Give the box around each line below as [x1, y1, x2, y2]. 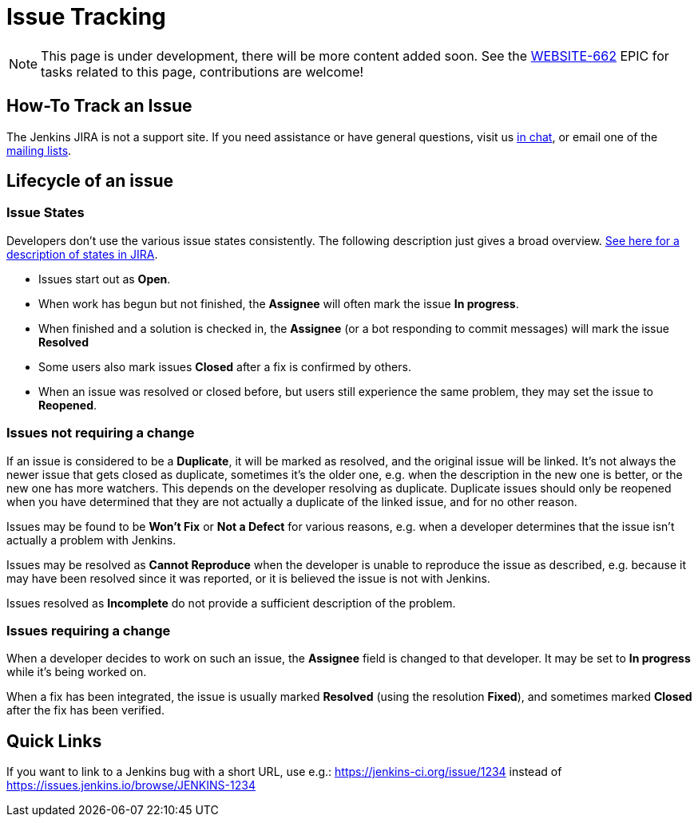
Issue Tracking [6, 3, 166, 30]
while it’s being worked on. [6, 665, 147, 679]
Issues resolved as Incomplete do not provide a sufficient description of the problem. [6, 595, 456, 610]
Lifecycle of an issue [6, 171, 173, 192]
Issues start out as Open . [38, 271, 171, 286]
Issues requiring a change [6, 622, 171, 639]
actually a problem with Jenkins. [6, 532, 176, 547]
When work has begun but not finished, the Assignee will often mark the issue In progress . [38, 296, 519, 311]
